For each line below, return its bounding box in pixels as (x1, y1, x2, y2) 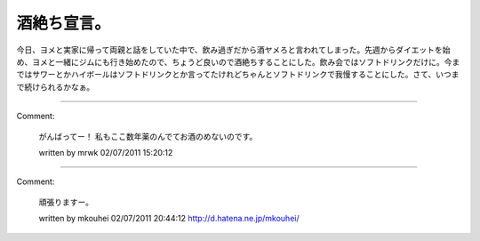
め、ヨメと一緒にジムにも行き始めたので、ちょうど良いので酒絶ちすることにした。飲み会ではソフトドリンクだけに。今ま (16, 56, 460, 67)
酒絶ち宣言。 (16, 13, 111, 33)
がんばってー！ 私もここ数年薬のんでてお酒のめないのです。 (38, 131, 258, 141)
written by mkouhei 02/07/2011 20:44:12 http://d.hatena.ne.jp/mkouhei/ (38, 213, 300, 224)
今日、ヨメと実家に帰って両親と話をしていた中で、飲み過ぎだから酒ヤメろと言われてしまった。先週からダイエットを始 (16, 44, 451, 55)
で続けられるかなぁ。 (16, 81, 95, 92)
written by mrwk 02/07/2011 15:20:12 (38, 147, 173, 157)
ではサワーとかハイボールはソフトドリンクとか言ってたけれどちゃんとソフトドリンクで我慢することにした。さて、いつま (16, 69, 460, 80)
